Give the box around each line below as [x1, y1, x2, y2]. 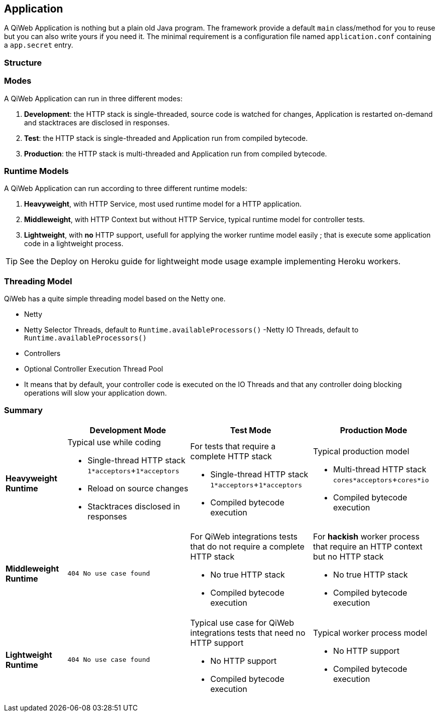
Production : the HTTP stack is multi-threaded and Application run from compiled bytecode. [24, 149, 327, 158]
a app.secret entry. [4, 41, 73, 50]
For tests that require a [190, 441, 276, 451]
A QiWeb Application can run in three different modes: [4, 94, 183, 103]
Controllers [24, 349, 61, 358]
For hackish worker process [313, 531, 420, 542]
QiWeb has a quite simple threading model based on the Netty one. [4, 294, 226, 303]
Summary [4, 405, 43, 416]
